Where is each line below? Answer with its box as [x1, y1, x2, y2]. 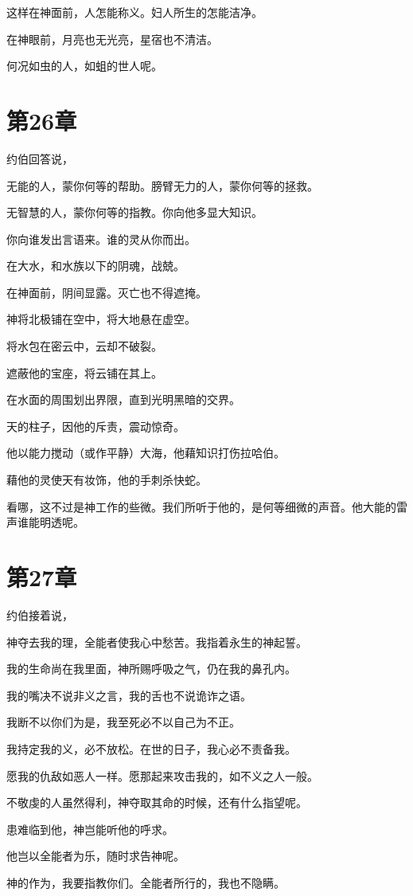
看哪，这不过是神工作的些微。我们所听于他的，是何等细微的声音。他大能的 [6, 498, 396, 515]
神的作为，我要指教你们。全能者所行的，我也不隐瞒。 [6, 874, 285, 890]
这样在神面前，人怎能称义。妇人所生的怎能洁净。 [6, 4, 263, 20]
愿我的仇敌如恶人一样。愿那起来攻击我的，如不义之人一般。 [6, 767, 318, 784]
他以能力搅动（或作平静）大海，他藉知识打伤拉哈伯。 [6, 444, 285, 461]
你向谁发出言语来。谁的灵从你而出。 [6, 230, 196, 247]
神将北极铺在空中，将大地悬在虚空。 [6, 311, 196, 327]
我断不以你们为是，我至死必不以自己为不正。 [6, 714, 240, 730]
